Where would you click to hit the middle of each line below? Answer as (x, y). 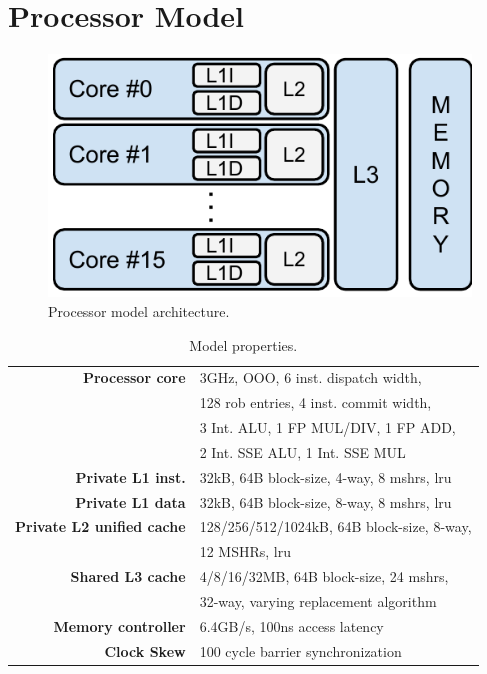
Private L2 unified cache (100, 526)
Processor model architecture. (139, 310)
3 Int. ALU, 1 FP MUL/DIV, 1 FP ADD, (327, 427)
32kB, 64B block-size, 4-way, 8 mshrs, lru (325, 476)
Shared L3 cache (128, 576)
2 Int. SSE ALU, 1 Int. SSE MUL (302, 451)
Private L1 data (130, 501)
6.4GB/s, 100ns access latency (291, 625)
